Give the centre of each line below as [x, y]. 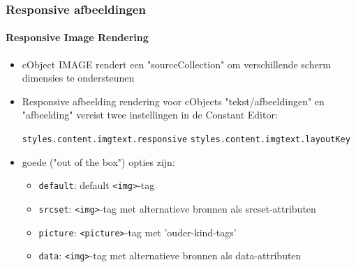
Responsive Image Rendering [77, 37]
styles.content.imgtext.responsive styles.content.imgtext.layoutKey [186, 140]
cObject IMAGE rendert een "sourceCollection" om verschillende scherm [176, 64]
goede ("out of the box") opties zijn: [98, 161]
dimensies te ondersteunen [78, 78]
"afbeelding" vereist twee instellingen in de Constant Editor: [150, 115]
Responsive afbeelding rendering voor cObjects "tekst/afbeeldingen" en [173, 101]
